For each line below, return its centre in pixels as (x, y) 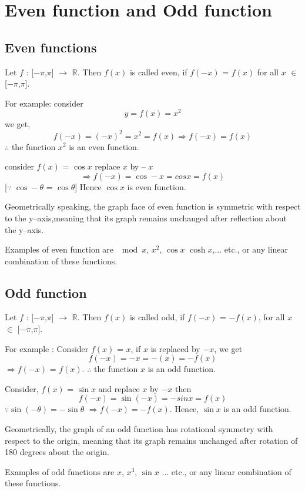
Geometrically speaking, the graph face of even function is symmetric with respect (153, 206)
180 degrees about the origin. (57, 452)
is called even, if (158, 72)
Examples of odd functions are (60, 471)
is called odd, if (157, 317)
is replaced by (175, 348)
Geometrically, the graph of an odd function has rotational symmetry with (139, 429)
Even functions (51, 47)
